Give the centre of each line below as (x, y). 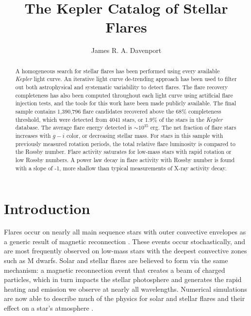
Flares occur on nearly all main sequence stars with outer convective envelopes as (125, 232)
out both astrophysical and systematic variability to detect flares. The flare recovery (122, 87)
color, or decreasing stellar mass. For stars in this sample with (145, 135)
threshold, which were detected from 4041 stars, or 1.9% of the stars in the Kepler (119, 119)
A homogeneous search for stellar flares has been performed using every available (117, 71)
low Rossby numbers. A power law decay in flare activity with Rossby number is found (125, 159)
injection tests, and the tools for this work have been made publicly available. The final (125, 103)
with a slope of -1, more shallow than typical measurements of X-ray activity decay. (121, 168)
